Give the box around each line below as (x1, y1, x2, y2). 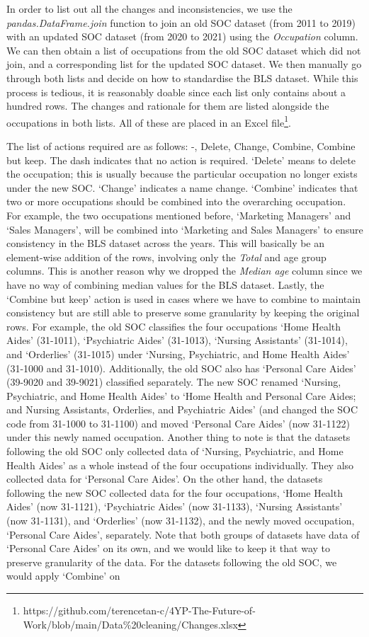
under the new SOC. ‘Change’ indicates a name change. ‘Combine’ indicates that (6, 180, 358, 195)
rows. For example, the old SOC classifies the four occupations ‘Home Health (6, 318, 341, 333)
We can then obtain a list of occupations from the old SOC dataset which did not (6, 42, 361, 57)
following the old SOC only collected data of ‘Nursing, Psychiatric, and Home (6, 444, 344, 459)
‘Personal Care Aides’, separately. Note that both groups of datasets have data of (6, 527, 360, 541)
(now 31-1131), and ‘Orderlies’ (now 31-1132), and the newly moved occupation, (6, 513, 355, 528)
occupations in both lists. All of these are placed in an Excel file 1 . (6, 113, 291, 130)
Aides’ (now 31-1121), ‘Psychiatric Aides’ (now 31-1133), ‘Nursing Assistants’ (6, 499, 343, 514)
